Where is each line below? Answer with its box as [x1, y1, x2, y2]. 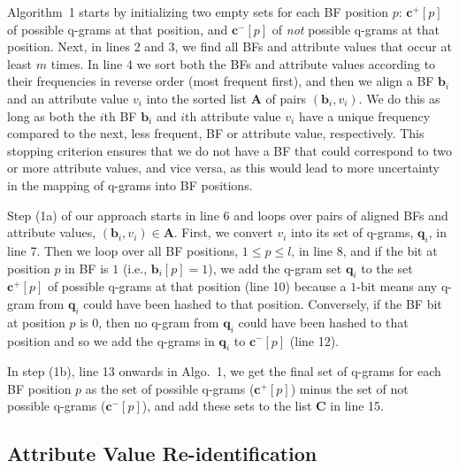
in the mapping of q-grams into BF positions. [7, 175, 253, 194]
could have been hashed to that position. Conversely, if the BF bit [83, 294, 442, 312]
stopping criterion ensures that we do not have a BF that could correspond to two [7, 141, 452, 159]
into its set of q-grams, [291, 223, 414, 242]
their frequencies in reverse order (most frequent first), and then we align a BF [7, 72, 434, 90]
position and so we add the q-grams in [7, 331, 215, 350]
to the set [361, 258, 413, 277]
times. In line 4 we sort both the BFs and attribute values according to [50, 54, 436, 73]
